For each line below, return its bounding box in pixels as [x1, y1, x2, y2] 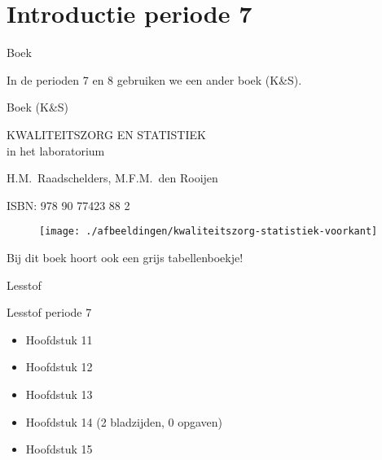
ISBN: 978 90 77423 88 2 [7, 196, 130, 213]
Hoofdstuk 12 [25, 358, 93, 375]
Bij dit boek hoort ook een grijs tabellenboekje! [7, 248, 244, 265]
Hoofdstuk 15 [25, 440, 93, 458]
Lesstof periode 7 [7, 304, 92, 321]
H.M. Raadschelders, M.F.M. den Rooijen [7, 169, 218, 186]
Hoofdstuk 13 [25, 385, 93, 402]
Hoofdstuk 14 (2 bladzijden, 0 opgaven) [25, 413, 223, 430]
